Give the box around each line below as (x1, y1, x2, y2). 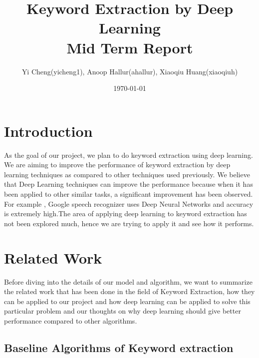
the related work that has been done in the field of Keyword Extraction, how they (4, 286, 255, 297)
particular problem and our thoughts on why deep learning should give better (4, 306, 241, 316)
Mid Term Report (66, 37, 193, 57)
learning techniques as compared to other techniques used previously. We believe (4, 169, 250, 179)
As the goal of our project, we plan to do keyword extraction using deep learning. (4, 149, 253, 160)
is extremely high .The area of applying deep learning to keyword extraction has (4, 208, 247, 219)
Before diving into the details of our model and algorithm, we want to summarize (4, 276, 253, 287)
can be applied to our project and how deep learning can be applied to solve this (4, 296, 251, 306)
